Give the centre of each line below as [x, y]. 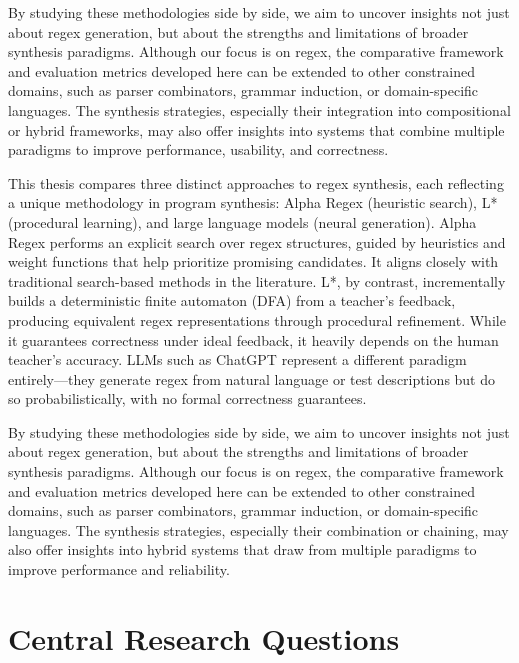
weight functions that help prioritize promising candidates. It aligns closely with [253, 261]
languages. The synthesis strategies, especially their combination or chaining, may [258, 529]
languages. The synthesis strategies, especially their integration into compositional [259, 109]
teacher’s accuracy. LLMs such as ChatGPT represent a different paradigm [237, 359]
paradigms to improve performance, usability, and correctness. [198, 149]
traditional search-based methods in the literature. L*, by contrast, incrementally [257, 280]
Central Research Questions [204, 637]
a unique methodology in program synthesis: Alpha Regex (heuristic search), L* [253, 202]
